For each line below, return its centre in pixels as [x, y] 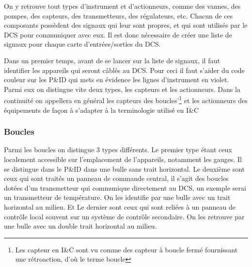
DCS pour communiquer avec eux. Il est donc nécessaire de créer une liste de [118, 34]
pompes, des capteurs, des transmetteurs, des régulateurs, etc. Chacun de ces [118, 15]
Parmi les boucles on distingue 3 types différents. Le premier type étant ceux [118, 150]
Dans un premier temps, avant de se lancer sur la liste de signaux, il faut [112, 60]
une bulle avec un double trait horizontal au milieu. [80, 226]
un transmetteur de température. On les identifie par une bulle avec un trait [117, 197]
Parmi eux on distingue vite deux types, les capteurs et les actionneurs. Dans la [122, 89]
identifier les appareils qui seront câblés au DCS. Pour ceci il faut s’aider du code [124, 70]
